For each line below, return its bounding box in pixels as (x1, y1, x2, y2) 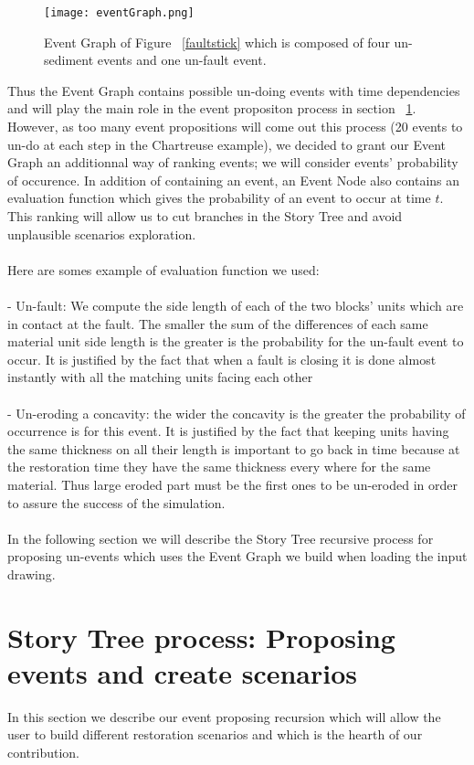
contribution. (7, 742, 80, 761)
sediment (44, 50, 94, 69)
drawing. (7, 564, 56, 583)
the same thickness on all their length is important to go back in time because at (7, 439, 460, 458)
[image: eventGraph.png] (44, 6, 195, 19)
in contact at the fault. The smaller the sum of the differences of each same (7, 313, 428, 333)
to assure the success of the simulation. (7, 493, 226, 512)
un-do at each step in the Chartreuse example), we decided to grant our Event (7, 134, 446, 154)
